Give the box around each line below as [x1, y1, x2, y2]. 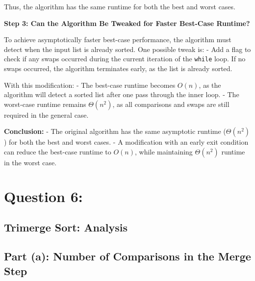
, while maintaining [134, 147, 193, 156]
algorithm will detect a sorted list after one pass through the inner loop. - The [4, 89, 239, 100]
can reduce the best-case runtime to [4, 147, 111, 156]
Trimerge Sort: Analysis [4, 220, 127, 235]
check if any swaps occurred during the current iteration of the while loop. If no [4, 53, 246, 64]
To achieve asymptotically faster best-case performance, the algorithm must [4, 34, 231, 45]
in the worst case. [4, 157, 57, 167]
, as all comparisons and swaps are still [112, 99, 229, 109]
